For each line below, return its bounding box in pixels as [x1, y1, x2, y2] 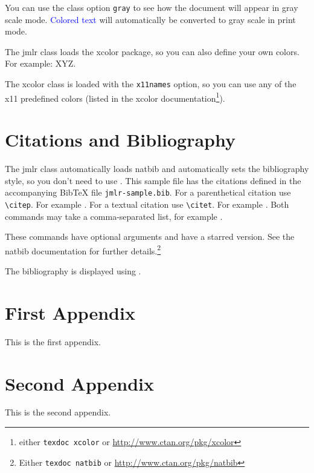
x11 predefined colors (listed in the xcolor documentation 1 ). [5, 90, 225, 104]
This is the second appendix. [5, 406, 111, 418]
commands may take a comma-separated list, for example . [5, 210, 223, 222]
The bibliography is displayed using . [5, 265, 141, 277]
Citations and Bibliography [5, 127, 236, 152]
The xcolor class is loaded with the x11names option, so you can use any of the [5, 78, 296, 90]
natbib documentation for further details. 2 [5, 242, 161, 257]
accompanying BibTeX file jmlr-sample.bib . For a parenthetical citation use [5, 186, 291, 199]
